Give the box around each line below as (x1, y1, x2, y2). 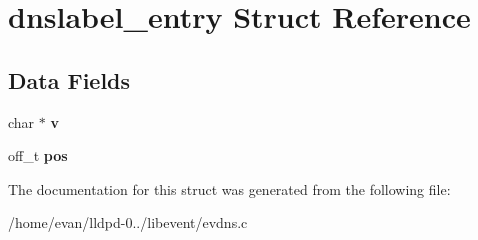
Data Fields (8, 64, 131, 95)
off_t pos (8, 145, 68, 166)
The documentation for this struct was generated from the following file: (8, 178, 451, 199)
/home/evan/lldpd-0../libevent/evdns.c (8, 212, 248, 233)
